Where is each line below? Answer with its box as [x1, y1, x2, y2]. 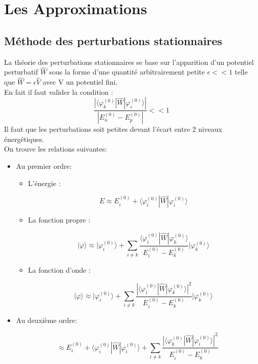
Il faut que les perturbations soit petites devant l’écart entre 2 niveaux [4, 124, 222, 134]
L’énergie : [28, 177, 61, 188]
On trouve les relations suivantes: [4, 143, 107, 154]
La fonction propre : [28, 214, 91, 225]
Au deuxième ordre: [16, 315, 77, 325]
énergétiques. [4, 133, 45, 144]
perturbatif [4, 66, 38, 77]
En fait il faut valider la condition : [4, 86, 113, 97]
